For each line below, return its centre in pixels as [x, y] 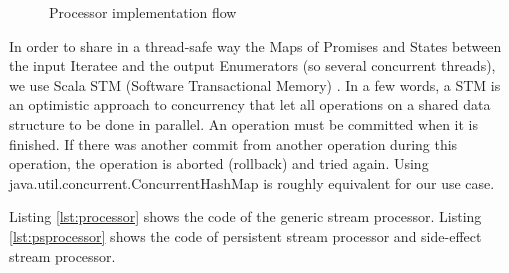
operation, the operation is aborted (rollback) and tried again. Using [219, 163]
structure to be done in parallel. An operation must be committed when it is [243, 123]
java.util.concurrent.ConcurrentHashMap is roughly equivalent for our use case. [252, 182]
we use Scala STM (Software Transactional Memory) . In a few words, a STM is [255, 84]
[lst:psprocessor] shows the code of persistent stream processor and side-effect [245, 235]
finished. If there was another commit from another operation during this [233, 143]
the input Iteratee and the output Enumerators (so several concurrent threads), [252, 65]
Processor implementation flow [143, 12]
